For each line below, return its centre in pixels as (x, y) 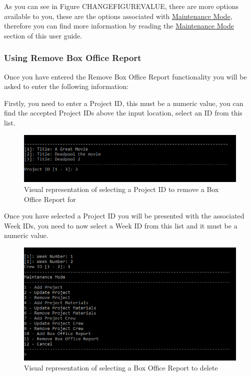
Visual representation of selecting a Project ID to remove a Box (121, 189)
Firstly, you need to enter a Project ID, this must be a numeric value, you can (124, 103)
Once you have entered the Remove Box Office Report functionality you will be (125, 76)
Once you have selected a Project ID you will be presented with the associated (124, 216)
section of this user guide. (43, 35)
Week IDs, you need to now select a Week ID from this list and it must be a (121, 225)
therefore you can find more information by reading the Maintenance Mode (119, 26)
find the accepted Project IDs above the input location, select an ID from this (123, 113)
